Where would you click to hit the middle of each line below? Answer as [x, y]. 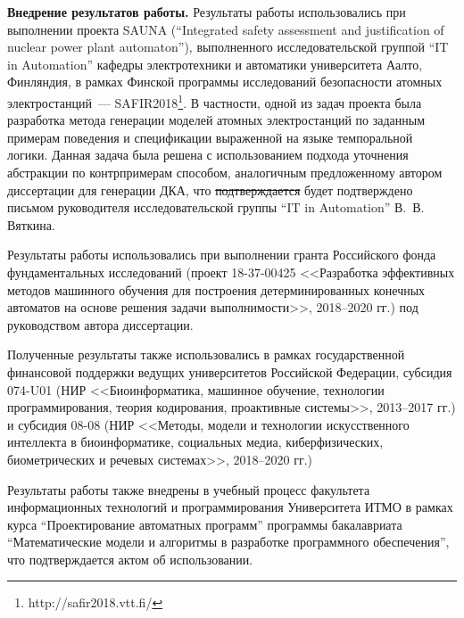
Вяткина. [31, 224]
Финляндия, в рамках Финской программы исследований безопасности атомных [225, 82]
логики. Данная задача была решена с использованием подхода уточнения [208, 155]
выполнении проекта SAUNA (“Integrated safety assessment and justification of [226, 29]
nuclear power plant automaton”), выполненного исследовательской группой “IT [228, 47]
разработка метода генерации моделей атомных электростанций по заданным [216, 120]
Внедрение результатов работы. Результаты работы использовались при [207, 12]
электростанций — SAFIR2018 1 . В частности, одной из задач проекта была [215, 101]
